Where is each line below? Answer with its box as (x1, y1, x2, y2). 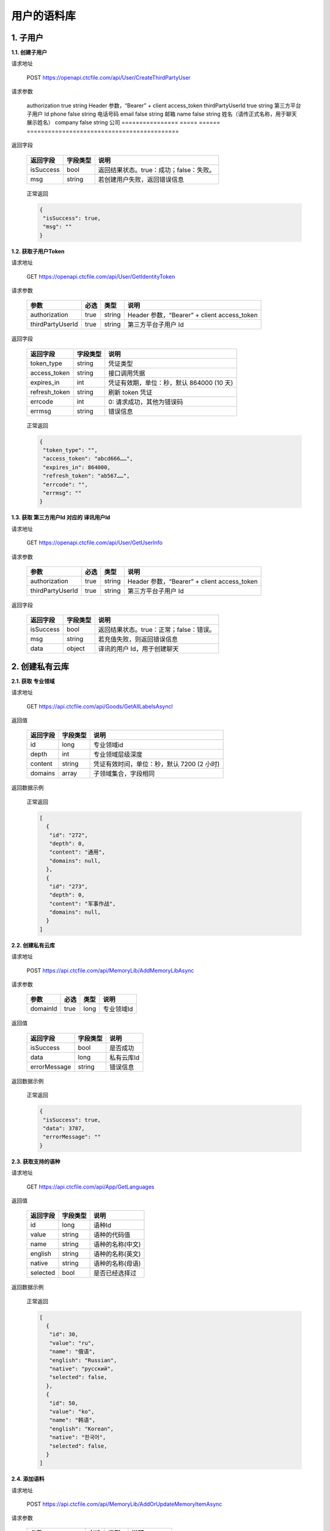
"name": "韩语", (49, 1416, 96, 1424)
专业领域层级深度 (93, 750, 143, 759)
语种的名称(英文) (94, 1250, 141, 1258)
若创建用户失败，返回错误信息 (98, 175, 185, 184)
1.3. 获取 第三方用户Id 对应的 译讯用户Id (11, 514, 111, 521)
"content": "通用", (49, 849, 105, 856)
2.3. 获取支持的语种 (11, 1157, 61, 1165)
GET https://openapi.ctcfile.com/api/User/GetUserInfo (26, 539, 163, 546)
